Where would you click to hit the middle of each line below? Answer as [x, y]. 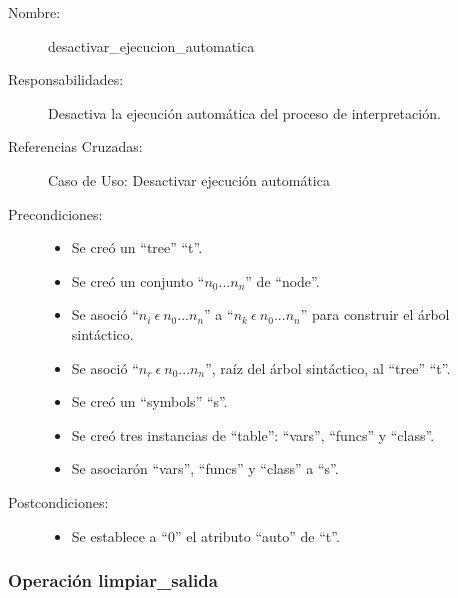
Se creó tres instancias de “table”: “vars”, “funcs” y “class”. [253, 434]
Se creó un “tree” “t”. [137, 247]
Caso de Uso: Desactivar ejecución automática [189, 179]
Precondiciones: [55, 213]
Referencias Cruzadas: [75, 146]
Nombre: [34, 12]
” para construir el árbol [375, 314]
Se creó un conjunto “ [138, 280]
